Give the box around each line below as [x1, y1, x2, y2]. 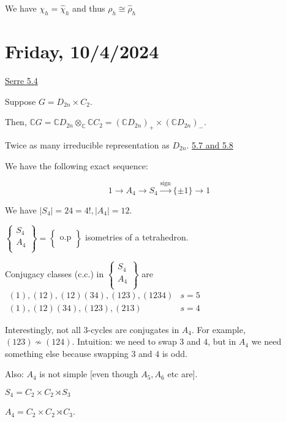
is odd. [162, 347, 187, 359]
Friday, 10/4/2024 [5, 38, 159, 63]
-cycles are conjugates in [88, 323, 179, 336]
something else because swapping [5, 347, 129, 359]
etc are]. [167, 367, 198, 380]
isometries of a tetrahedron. [85, 231, 189, 244]
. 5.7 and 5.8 [186, 138, 233, 151]
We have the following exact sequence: [5, 159, 148, 172]
